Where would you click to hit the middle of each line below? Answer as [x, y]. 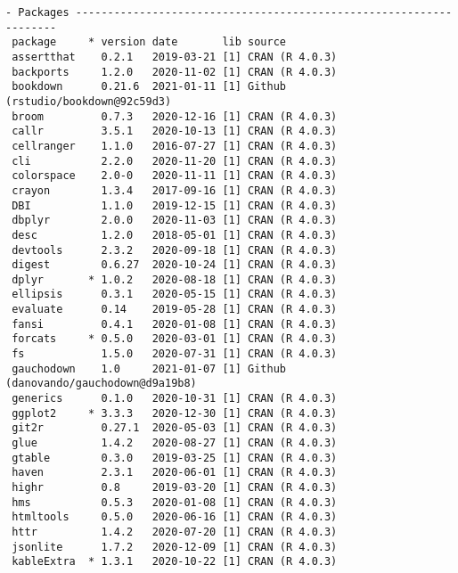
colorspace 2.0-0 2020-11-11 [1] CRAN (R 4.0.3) [175, 176]
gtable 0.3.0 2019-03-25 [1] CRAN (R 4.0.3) [175, 458]
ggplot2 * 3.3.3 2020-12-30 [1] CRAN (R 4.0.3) [175, 413]
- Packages [37, 12]
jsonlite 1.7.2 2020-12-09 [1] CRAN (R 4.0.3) [175, 547]
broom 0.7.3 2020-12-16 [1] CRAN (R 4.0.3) [175, 116]
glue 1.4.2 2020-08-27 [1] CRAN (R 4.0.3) [175, 443]
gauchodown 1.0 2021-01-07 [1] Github [149, 368]
